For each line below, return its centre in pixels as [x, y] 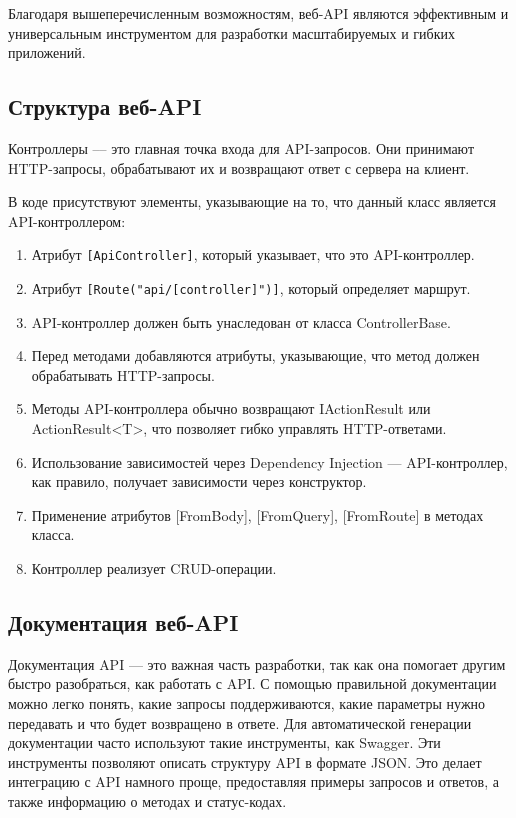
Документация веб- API [123, 622]
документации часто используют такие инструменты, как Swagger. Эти [224, 742]
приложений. [47, 52]
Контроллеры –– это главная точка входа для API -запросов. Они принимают [241, 147]
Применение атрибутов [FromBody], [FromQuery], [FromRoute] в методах [257, 514]
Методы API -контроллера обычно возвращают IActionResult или [231, 408]
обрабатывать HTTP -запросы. [123, 374]
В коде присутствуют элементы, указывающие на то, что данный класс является [252, 201]
